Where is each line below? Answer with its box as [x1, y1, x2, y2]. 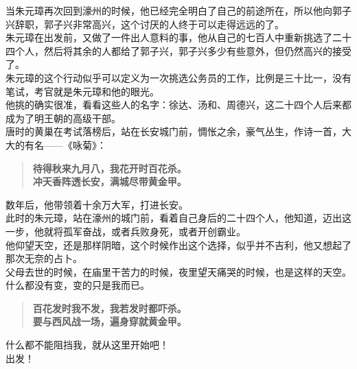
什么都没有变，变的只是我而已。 [5, 278, 150, 292]
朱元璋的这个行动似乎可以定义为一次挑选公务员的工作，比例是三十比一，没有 [5, 70, 352, 84]
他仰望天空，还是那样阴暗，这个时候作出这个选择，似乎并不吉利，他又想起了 [5, 237, 352, 252]
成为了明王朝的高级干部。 [5, 110, 121, 125]
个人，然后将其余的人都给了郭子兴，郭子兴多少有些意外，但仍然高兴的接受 [14, 43, 352, 58]
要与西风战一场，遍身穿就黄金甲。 [32, 314, 187, 329]
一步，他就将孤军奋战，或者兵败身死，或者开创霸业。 [5, 224, 246, 238]
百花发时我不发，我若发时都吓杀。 [32, 300, 187, 315]
